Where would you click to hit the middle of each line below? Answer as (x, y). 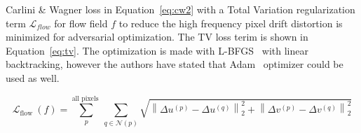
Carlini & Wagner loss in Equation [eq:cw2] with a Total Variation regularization (180, 9)
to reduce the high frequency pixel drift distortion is (231, 23)
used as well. (33, 77)
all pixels (85, 98)
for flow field (81, 23)
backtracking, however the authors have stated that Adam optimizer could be (175, 64)
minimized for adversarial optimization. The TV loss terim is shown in (157, 37)
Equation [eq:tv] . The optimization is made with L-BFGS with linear (157, 50)
